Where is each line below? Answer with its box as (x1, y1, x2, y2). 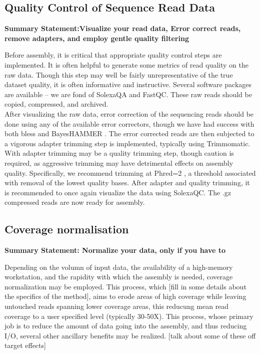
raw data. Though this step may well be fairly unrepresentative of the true (4, 69, 233, 80)
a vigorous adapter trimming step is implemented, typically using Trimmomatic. (4, 138, 250, 148)
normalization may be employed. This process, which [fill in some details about (4, 281, 246, 291)
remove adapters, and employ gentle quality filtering (4, 33, 189, 43)
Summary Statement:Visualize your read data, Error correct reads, (4, 23, 241, 34)
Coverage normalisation (4, 221, 129, 237)
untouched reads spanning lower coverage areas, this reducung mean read (4, 301, 229, 311)
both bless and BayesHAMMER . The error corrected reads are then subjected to (4, 128, 254, 139)
